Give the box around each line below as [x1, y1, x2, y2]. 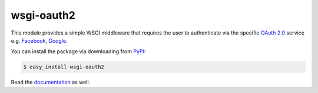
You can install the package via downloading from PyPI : [11, 48, 146, 55]
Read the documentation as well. [11, 79, 91, 86]
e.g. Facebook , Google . [11, 37, 68, 44]
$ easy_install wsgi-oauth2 [23, 64, 104, 70]
